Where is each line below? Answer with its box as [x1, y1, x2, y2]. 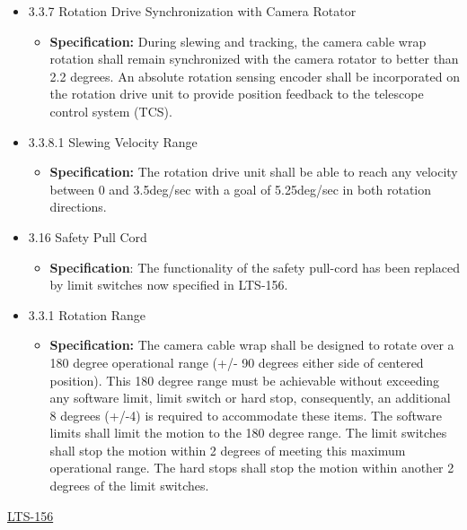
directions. [49, 197, 107, 216]
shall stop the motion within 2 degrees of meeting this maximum [49, 440, 406, 459]
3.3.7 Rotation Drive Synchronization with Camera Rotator [28, 2, 357, 20]
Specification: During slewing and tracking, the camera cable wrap [49, 31, 427, 50]
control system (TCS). [49, 101, 172, 120]
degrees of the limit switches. [49, 476, 209, 495]
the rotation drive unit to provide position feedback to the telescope [49, 84, 424, 103]
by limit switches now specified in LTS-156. [49, 275, 288, 294]
